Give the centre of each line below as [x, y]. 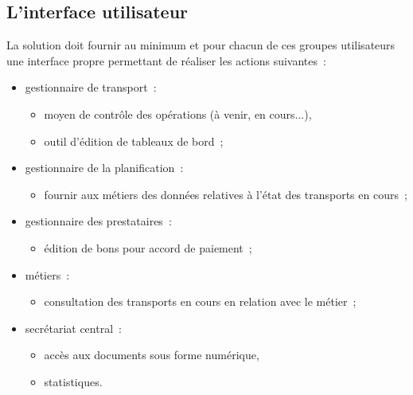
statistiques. [73, 381]
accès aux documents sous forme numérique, [152, 355]
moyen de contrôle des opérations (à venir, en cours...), [178, 113]
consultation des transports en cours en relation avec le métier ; [200, 301]
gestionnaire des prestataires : [98, 221]
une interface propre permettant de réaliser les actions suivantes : [166, 60]
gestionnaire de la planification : [104, 168]
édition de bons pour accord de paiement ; [148, 247]
